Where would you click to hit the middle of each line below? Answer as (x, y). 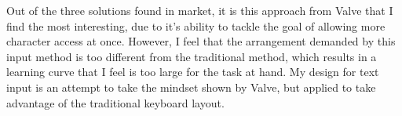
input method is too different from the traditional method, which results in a (192, 56)
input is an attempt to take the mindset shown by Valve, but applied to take (191, 87)
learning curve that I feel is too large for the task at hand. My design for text (193, 72)
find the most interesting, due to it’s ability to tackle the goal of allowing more (196, 25)
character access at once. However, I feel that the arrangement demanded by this (201, 41)
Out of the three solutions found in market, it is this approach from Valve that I (200, 10)
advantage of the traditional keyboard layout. (115, 102)
